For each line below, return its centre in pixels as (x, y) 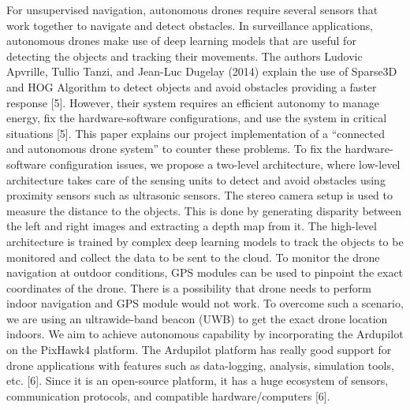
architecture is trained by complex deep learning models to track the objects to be (205, 241)
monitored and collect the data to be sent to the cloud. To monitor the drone (193, 257)
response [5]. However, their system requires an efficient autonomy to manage (193, 102)
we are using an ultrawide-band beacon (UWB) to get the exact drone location (197, 318)
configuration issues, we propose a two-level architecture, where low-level (225, 164)
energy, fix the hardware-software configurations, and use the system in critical (197, 118)
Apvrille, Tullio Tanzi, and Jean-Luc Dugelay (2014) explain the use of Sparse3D (202, 71)
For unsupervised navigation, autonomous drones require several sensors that (192, 9)
